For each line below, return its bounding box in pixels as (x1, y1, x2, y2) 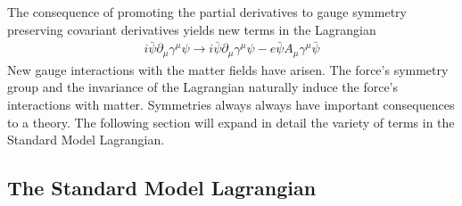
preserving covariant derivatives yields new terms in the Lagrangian (7, 20, 376, 38)
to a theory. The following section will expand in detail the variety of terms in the (7, 112, 455, 131)
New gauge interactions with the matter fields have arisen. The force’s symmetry (7, 60, 449, 78)
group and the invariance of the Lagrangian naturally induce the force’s (7, 78, 399, 96)
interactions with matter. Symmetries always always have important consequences (7, 95, 455, 114)
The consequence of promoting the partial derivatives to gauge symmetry (7, 3, 407, 21)
